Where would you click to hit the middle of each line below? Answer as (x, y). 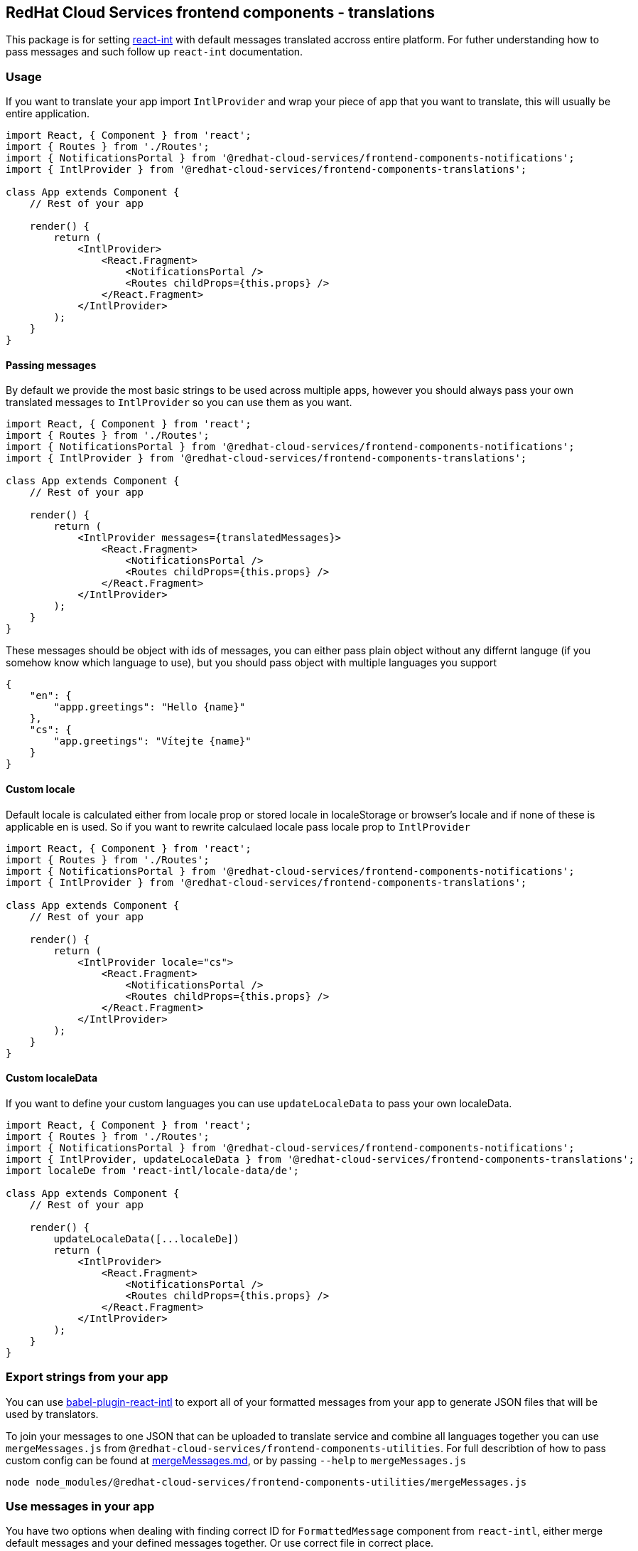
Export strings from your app (87, 1377)
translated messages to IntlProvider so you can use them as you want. (179, 403)
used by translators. (52, 1414)
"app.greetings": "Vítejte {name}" (152, 741)
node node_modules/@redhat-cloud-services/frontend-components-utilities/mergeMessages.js (266, 1482)
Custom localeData (52, 1078)
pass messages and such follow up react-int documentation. (155, 52)
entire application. (48, 114)
